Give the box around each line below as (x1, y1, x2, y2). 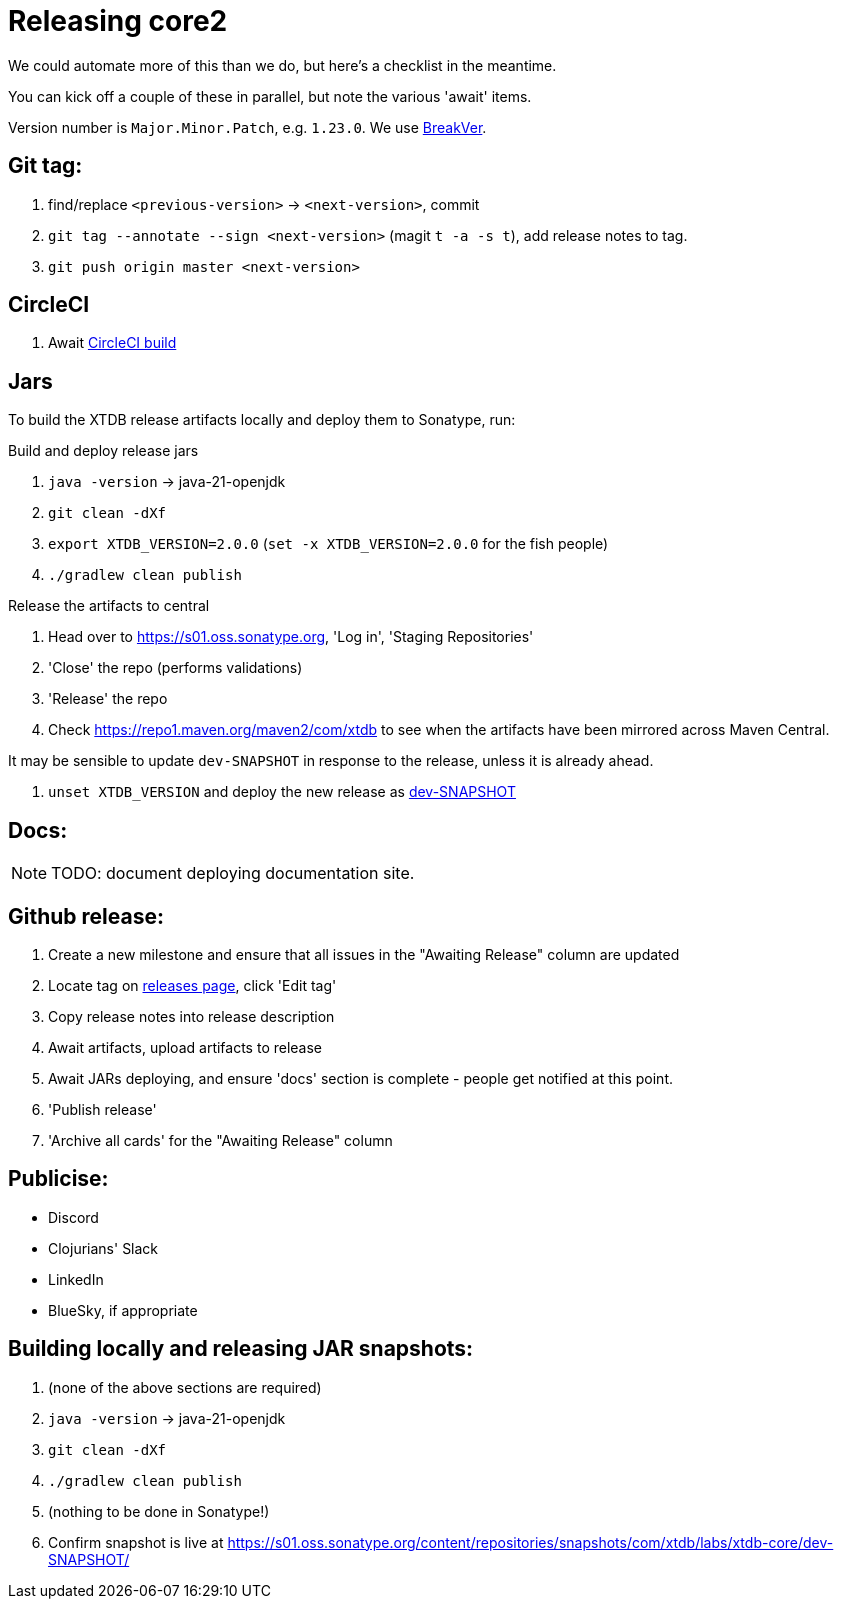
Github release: (8, 903, 164, 929)
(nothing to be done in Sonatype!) (48, 1502, 270, 1520)
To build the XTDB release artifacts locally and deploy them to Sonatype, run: (8, 411, 516, 429)
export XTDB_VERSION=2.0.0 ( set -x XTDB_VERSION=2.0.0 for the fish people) (48, 535, 609, 553)
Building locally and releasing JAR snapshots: (8, 1336, 474, 1362)
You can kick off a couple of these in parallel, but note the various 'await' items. (8, 87, 532, 105)
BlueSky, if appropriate (48, 1301, 198, 1319)
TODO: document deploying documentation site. (51, 863, 415, 884)
